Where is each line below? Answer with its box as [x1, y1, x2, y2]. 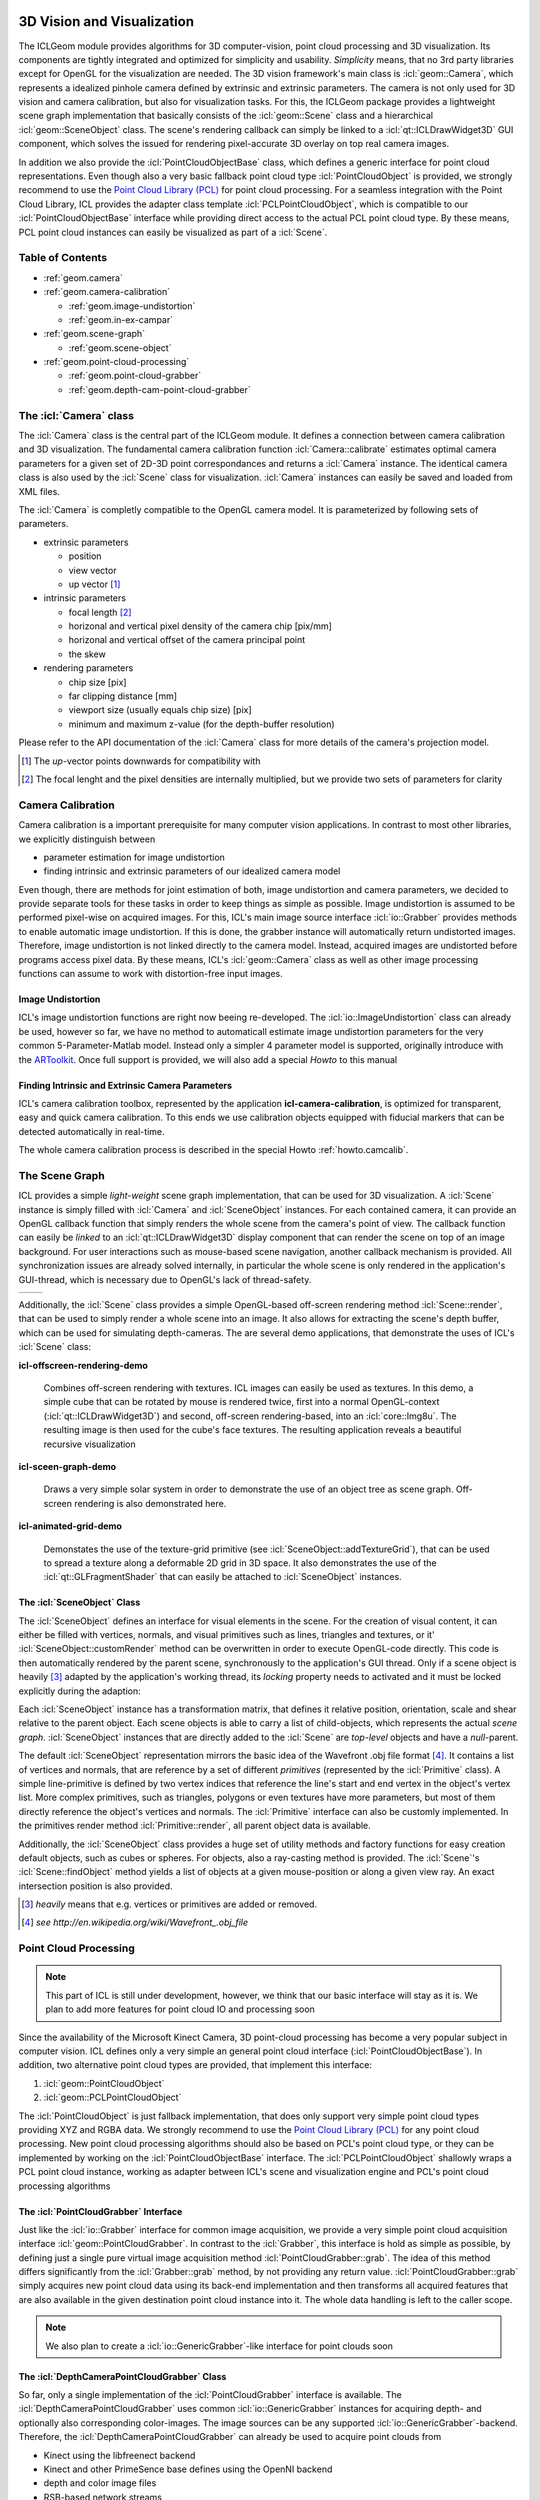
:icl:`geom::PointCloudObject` [43, 2077, 165, 2089]
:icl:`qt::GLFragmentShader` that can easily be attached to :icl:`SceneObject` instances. [43, 1571, 402, 1583]
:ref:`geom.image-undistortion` [68, 300, 196, 312]
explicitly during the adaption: [18, 1685, 142, 1697]
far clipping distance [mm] [68, 690, 178, 702]
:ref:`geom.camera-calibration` [43, 286, 171, 298]
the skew [68, 648, 107, 660]
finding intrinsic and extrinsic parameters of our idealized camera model [43, 865, 341, 877]
